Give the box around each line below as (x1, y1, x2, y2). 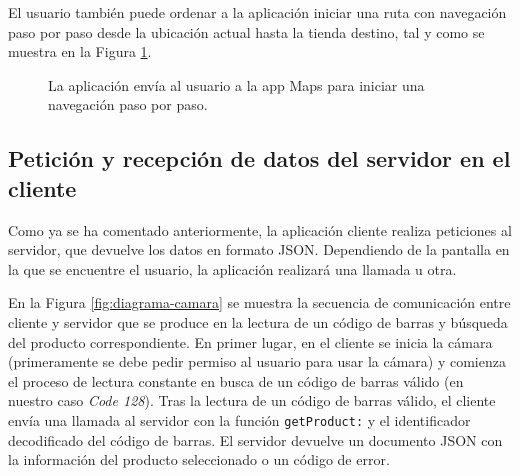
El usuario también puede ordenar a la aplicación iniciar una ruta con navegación (8, 2, 507, 22)
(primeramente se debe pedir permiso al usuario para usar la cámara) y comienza (8, 351, 506, 372)
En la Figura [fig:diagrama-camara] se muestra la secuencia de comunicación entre (8, 292, 511, 313)
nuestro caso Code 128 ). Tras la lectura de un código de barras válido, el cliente (8, 390, 496, 411)
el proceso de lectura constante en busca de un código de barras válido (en (8, 370, 464, 391)
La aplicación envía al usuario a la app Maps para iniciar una (48, 74, 425, 95)
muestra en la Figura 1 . (8, 41, 152, 62)
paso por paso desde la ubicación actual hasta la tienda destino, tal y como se (8, 21, 485, 42)
